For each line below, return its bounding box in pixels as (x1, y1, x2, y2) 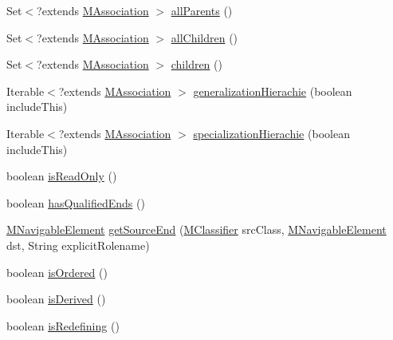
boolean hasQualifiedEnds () (6, 194, 145, 211)
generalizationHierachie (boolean (193, 82, 352, 99)
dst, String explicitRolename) (6, 236, 150, 253)
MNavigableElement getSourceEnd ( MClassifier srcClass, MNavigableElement (6, 221, 387, 238)
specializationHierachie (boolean (193, 125, 350, 141)
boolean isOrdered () (6, 263, 108, 280)
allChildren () (171, 29, 238, 45)
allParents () (171, 2, 233, 18)
